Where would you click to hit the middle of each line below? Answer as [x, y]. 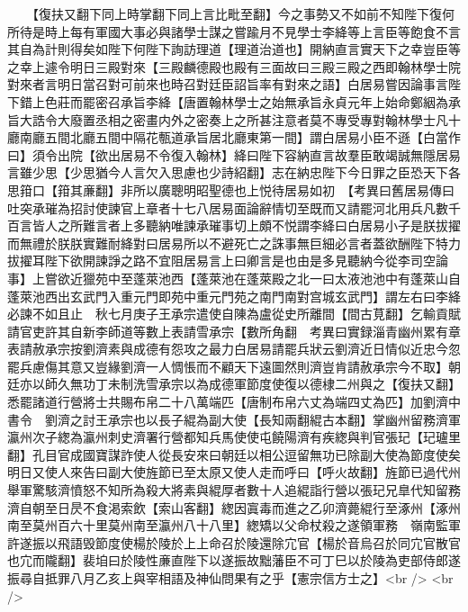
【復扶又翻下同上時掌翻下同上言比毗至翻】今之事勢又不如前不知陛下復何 [243, 13]
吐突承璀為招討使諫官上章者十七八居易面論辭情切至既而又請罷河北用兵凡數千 [234, 207]
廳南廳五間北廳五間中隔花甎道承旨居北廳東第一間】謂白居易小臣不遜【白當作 [234, 137]
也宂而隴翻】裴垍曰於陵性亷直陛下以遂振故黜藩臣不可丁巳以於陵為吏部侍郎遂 [234, 560]
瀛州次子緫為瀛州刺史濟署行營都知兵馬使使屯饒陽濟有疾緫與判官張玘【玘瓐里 [234, 437]
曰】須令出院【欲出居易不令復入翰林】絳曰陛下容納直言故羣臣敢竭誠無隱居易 [234, 154]
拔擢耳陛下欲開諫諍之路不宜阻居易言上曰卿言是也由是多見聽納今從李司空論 [228, 261]
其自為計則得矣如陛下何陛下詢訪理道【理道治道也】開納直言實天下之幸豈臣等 [234, 49]
